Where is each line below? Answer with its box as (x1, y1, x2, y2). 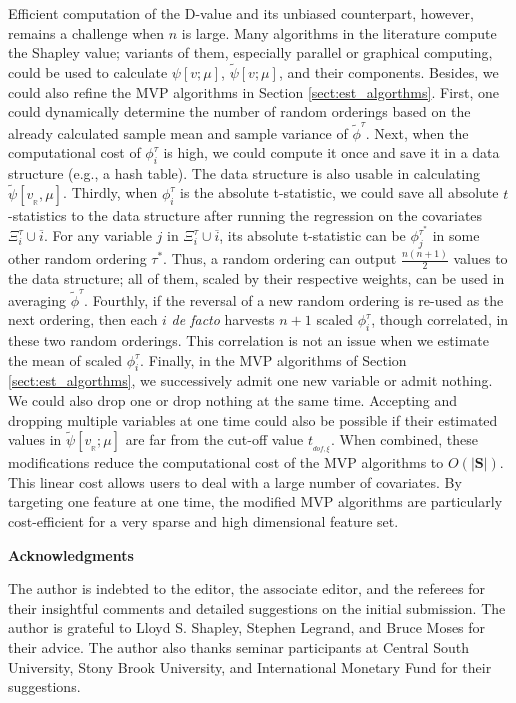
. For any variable (43, 225, 152, 246)
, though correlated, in (371, 309, 509, 330)
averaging (8, 289, 66, 310)
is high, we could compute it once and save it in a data (163, 142, 500, 163)
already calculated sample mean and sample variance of (8, 122, 348, 143)
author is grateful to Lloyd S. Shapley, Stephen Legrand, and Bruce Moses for (8, 617, 486, 638)
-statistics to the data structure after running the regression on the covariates (8, 204, 483, 225)
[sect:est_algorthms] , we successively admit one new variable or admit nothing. (8, 370, 493, 391)
